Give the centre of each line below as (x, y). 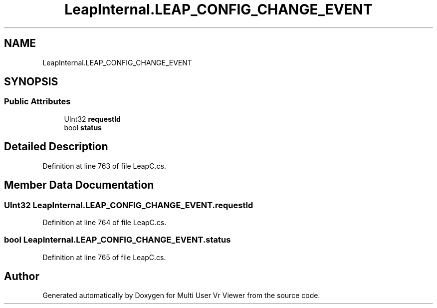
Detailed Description (56, 147)
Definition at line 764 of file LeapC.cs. (105, 222)
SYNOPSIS (31, 82)
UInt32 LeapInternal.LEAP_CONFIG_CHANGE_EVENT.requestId (129, 205)
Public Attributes (37, 102)
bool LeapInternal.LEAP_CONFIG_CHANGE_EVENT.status (117, 240)
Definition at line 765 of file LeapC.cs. (104, 257)
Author (22, 277)
